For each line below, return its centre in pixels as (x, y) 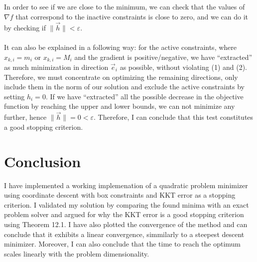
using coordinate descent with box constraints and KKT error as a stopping (120, 195)
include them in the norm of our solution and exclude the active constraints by (124, 87)
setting (14, 96)
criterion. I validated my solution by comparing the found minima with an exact (127, 204)
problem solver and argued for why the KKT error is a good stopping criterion (124, 214)
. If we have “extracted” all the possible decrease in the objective (144, 96)
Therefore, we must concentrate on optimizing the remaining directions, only (121, 77)
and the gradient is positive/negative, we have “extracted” (163, 57)
